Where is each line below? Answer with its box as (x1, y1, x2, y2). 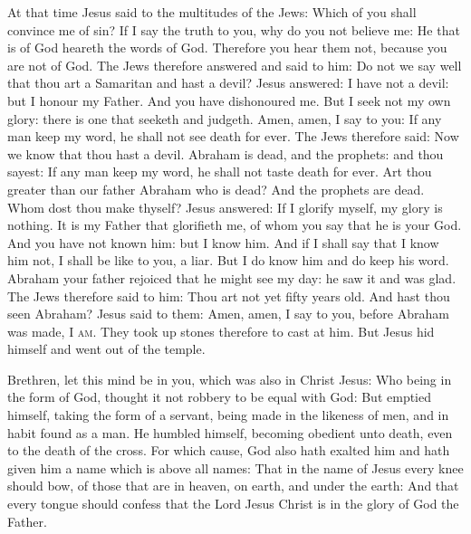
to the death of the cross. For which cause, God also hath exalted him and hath (7, 441, 450, 460)
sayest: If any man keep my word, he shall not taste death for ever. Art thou (7, 162, 432, 181)
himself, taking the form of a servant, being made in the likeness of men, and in (7, 405, 449, 424)
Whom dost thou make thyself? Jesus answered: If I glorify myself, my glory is (7, 197, 443, 216)
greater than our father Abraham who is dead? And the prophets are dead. (7, 179, 425, 198)
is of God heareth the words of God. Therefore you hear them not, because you (7, 38, 447, 57)
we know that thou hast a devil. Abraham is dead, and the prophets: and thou (7, 144, 444, 163)
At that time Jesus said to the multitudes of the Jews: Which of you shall (7, 3, 417, 21)
